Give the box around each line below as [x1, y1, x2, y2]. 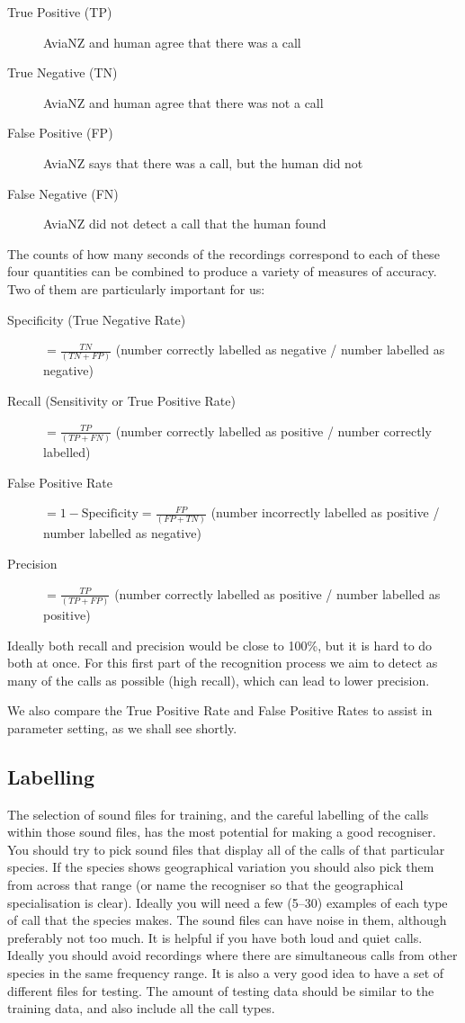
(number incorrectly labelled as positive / [210, 503, 440, 522]
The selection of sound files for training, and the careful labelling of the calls [7, 804, 429, 823]
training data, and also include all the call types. [7, 999, 275, 1018]
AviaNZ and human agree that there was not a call [43, 93, 324, 112]
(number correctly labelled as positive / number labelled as [114, 584, 441, 603]
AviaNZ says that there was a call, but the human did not [43, 153, 363, 172]
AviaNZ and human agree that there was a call [43, 32, 301, 51]
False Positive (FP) [7, 123, 113, 142]
